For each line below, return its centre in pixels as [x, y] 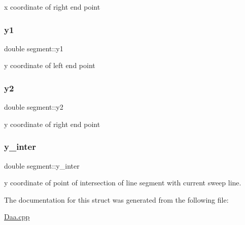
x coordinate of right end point [52, 7]
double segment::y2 [34, 107]
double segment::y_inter [42, 165]
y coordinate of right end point [52, 124]
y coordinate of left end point [50, 65]
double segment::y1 [34, 48]
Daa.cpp [17, 217]
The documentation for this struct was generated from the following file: [116, 199]
